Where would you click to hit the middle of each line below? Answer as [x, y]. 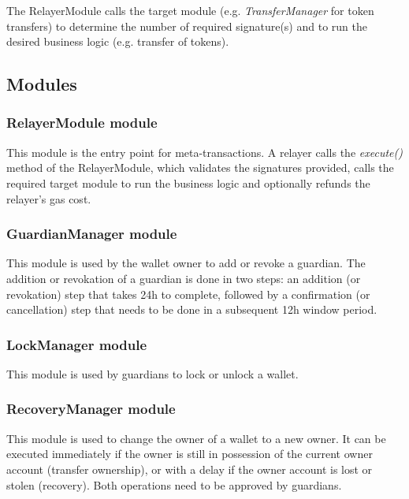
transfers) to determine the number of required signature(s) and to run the [187, 26]
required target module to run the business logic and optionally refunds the [188, 182]
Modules [42, 84]
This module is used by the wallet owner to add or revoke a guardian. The [186, 263]
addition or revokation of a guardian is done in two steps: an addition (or [184, 278]
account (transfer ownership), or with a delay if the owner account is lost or [190, 469]
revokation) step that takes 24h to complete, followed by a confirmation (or [188, 294]
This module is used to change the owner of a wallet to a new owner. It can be [196, 438]
